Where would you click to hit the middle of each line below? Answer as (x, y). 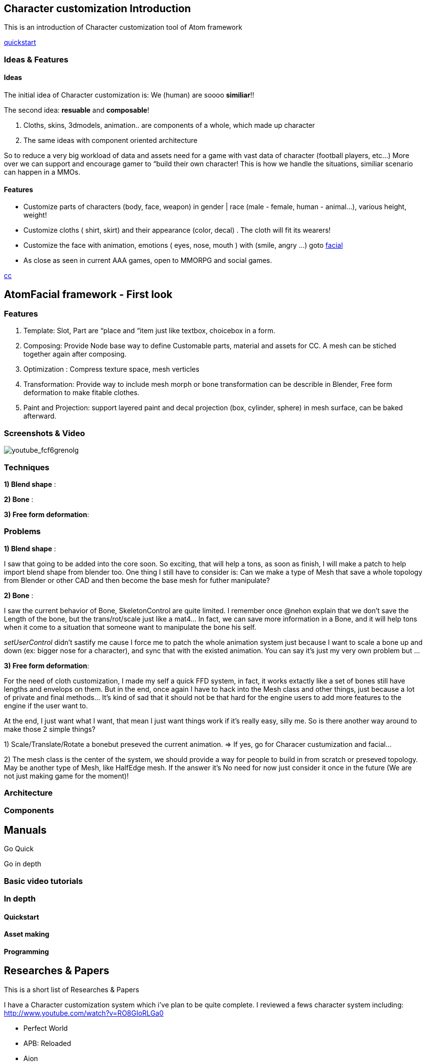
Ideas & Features (36, 59)
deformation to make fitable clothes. (81, 393)
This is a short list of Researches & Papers (72, 989)
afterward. (40, 416)
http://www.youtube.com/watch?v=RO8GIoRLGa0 (84, 1013)
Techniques (27, 467)
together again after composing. (75, 354)
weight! (35, 215)
